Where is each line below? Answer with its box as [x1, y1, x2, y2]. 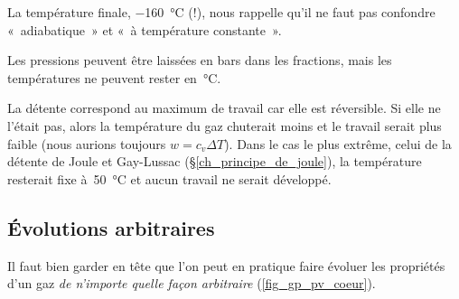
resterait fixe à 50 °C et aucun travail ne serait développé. [7, 169, 332, 188]
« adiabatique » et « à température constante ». [7, 20, 282, 39]
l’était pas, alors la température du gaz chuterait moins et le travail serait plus [7, 116, 442, 135]
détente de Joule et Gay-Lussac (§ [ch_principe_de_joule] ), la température [7, 152, 422, 171]
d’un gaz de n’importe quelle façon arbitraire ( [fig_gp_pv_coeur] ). [7, 274, 376, 293]
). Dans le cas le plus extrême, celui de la [224, 134, 452, 153]
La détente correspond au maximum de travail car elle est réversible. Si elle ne [7, 98, 441, 117]
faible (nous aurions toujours [7, 134, 166, 153]
